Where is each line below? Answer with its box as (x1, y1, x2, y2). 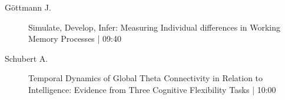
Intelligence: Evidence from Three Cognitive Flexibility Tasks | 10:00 (28, 83, 276, 95)
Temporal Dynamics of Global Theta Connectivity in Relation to (28, 72, 263, 84)
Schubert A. (5, 52, 48, 64)
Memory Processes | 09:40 (28, 32, 121, 45)
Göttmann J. (5, 1, 51, 13)
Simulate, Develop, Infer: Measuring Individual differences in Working (28, 21, 280, 33)
